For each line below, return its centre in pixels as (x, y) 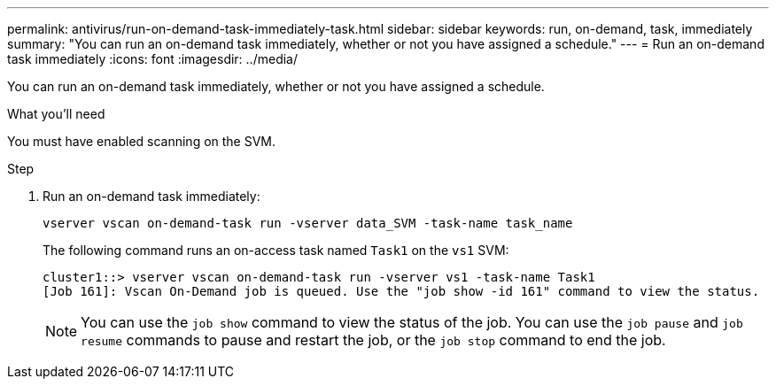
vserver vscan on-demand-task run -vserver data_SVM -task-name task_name (308, 223)
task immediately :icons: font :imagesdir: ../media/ (152, 59)
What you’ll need (56, 114)
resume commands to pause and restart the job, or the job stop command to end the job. (373, 340)
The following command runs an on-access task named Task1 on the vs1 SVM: (276, 250)
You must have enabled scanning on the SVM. (142, 141)
